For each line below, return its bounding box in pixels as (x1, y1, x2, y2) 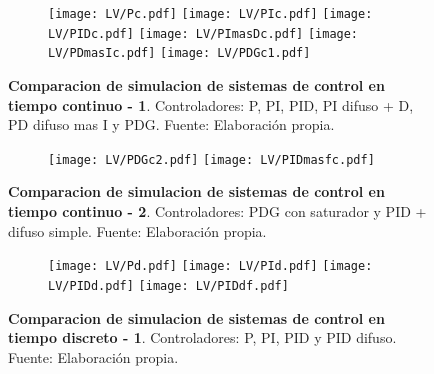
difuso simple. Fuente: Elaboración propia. (8, 220, 267, 241)
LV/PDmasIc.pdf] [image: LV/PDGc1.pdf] (48, 46, 311, 61)
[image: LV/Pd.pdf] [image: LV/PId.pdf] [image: (48, 259, 373, 274)
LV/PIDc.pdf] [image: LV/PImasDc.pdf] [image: (48, 26, 359, 41)
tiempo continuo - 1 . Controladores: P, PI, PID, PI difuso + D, (8, 94, 414, 115)
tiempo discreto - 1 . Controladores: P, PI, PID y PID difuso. (8, 327, 397, 348)
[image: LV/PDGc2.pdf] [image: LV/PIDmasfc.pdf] (48, 152, 375, 167)
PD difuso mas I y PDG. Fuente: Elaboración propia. (8, 114, 335, 135)
